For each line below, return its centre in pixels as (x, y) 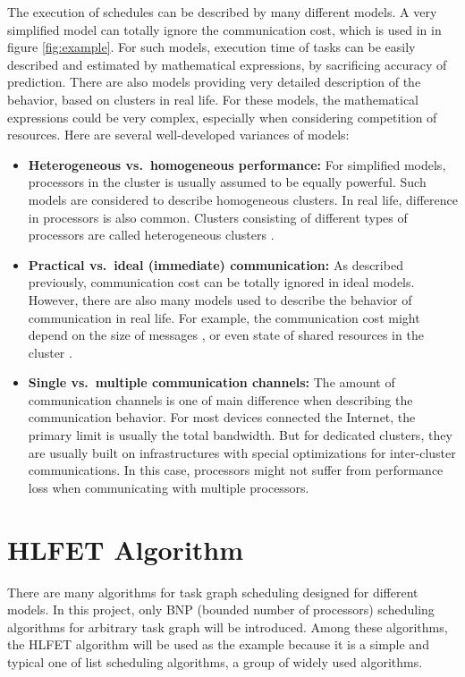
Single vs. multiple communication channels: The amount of (211, 382)
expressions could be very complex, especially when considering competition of (222, 117)
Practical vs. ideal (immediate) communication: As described (216, 264)
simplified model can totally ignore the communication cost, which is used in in (224, 29)
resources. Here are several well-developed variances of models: (178, 135)
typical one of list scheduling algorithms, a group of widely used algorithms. (215, 661)
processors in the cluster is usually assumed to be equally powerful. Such (227, 182)
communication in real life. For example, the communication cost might (224, 317)
